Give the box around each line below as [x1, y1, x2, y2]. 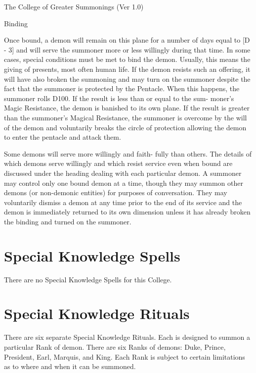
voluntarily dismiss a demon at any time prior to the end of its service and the [4, 197, 242, 207]
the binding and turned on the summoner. [4, 216, 131, 226]
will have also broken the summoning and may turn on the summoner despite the [4, 73, 251, 84]
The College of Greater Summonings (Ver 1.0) [4, 1, 144, 11]
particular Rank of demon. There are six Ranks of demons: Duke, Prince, [4, 341, 226, 352]
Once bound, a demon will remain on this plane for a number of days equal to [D [4, 35, 250, 45]
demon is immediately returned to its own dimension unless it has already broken [4, 207, 251, 217]
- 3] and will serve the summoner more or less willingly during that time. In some [4, 44, 251, 54]
